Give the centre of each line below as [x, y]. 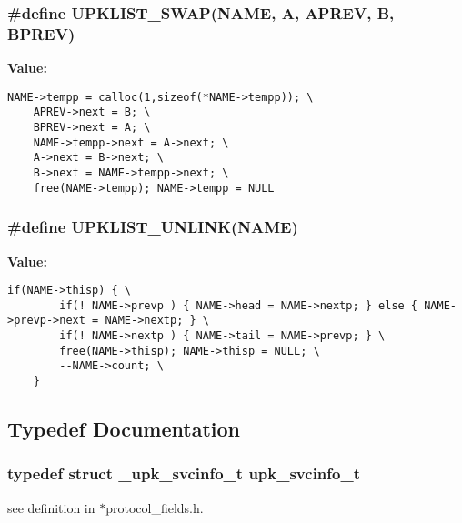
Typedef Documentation [124, 429]
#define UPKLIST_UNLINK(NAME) [153, 227]
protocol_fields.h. [155, 507]
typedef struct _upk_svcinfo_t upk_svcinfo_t [184, 473]
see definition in [51, 507]
